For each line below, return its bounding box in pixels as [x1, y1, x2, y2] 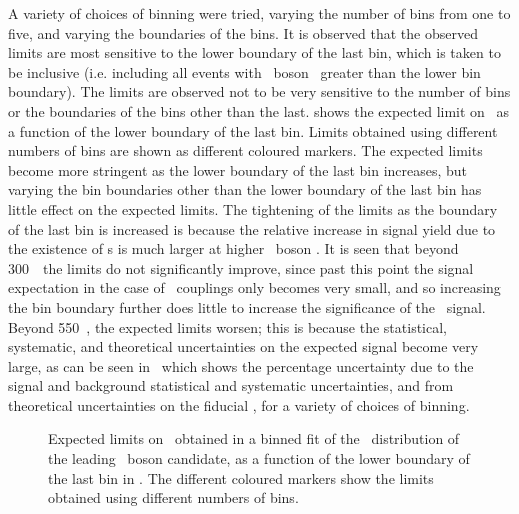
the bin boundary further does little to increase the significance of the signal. [8, 296, 486, 317]
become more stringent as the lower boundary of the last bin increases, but [8, 159, 468, 180]
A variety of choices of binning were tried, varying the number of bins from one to [8, 3, 511, 23]
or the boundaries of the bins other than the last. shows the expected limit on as [8, 100, 510, 121]
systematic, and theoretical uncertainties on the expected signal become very [8, 336, 479, 357]
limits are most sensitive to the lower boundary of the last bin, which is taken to [8, 42, 501, 63]
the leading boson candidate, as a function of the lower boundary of [48, 448, 470, 469]
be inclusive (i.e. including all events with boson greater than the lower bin [8, 61, 481, 82]
